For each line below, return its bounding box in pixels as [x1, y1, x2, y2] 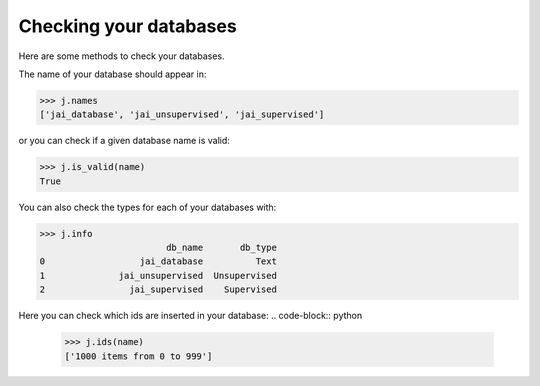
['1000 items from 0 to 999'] [64, 350, 213, 362]
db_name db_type [165, 242, 277, 254]
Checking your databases [18, 15, 237, 37]
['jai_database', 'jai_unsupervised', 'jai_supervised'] [39, 109, 325, 120]
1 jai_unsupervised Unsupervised [39, 270, 277, 281]
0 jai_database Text [39, 256, 277, 267]
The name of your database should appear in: [18, 68, 207, 80]
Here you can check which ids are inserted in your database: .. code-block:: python [18, 310, 363, 322]
